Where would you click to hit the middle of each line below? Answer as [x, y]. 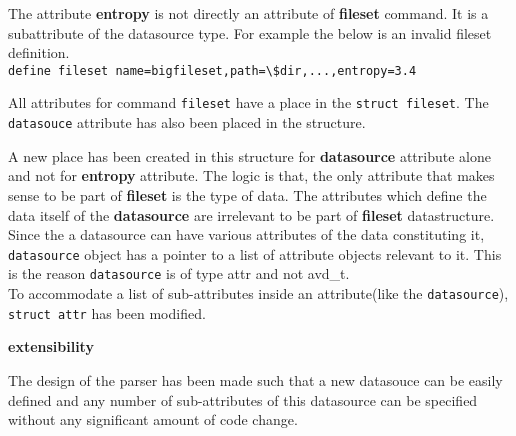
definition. [39, 52]
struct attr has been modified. [107, 312]
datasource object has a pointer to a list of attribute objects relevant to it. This [255, 253]
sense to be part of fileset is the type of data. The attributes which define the [247, 194]
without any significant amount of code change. [153, 419]
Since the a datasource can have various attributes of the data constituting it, [246, 234]
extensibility [51, 346]
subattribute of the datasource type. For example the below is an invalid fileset [250, 32]
